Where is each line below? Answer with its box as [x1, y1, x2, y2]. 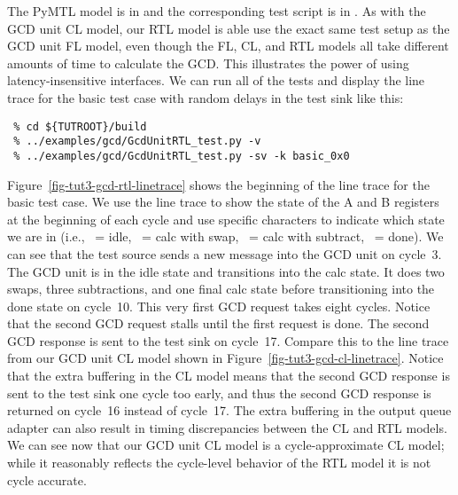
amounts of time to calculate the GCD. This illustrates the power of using [7, 53, 409, 72]
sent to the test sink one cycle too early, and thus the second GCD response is [7, 383, 431, 402]
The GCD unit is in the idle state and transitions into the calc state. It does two [7, 262, 445, 280]
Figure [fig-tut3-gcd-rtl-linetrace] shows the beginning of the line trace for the [7, 175, 430, 193]
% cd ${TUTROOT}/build [13, 120, 147, 133]
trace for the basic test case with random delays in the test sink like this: [7, 88, 404, 106]
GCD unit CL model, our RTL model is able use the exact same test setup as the [7, 19, 450, 37]
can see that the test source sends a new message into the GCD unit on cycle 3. [7, 244, 442, 263]
